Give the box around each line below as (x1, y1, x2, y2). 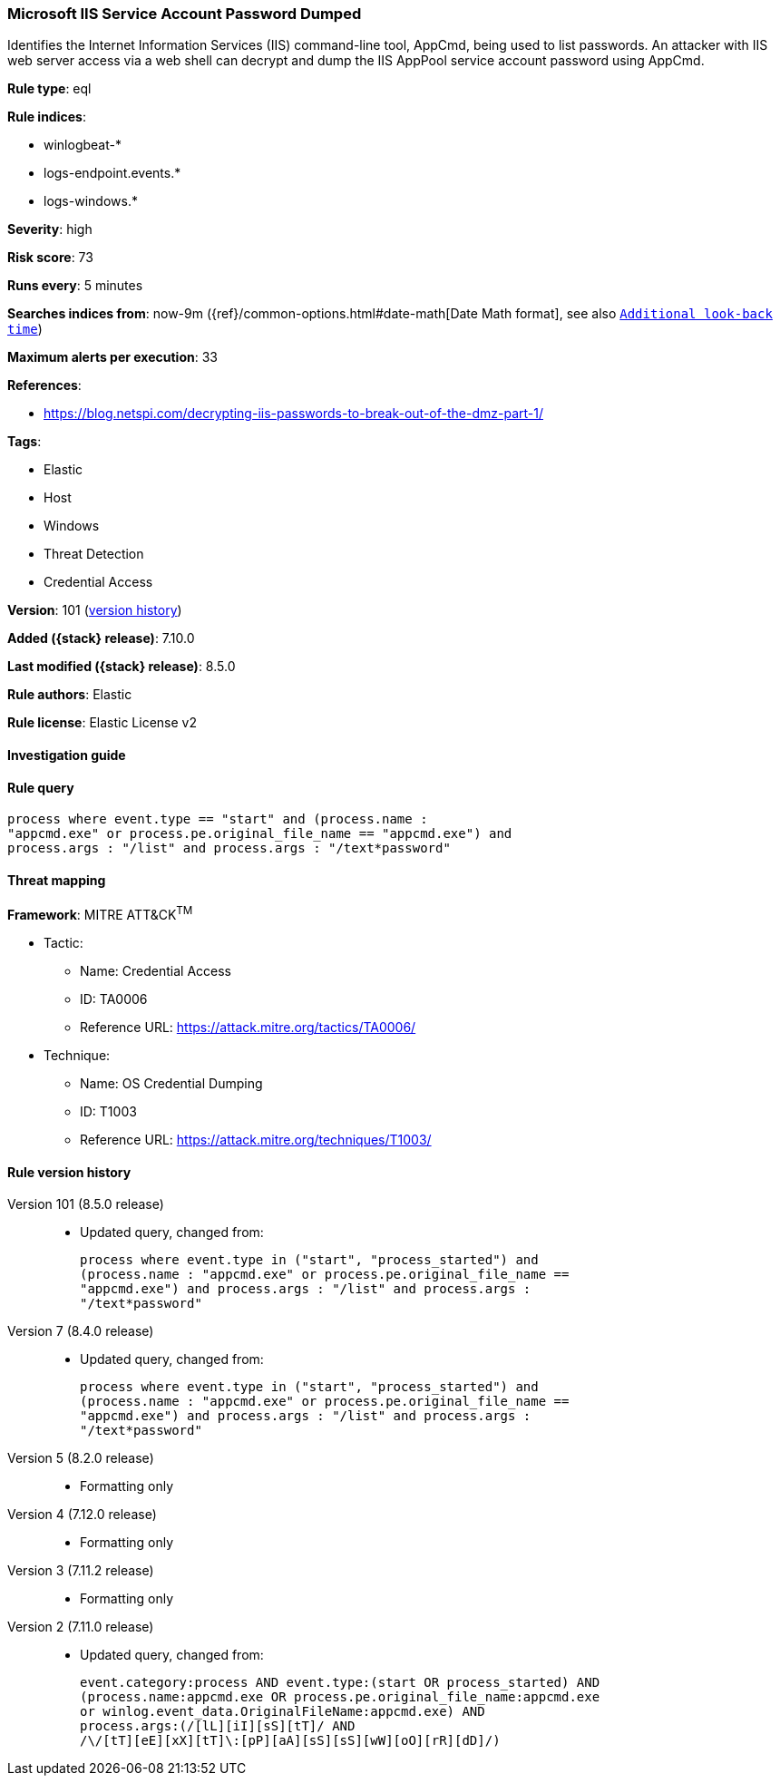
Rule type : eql (7, 81, 92, 97)
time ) (7, 321, 43, 337)
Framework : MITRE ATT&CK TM (7, 904, 193, 923)
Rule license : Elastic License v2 (7, 715, 197, 731)
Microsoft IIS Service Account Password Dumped (7, 5, 362, 23)
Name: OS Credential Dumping (80, 1076, 263, 1092)
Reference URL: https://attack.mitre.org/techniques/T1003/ (80, 1132, 432, 1148)
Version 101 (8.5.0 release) (7, 1196, 164, 1213)
